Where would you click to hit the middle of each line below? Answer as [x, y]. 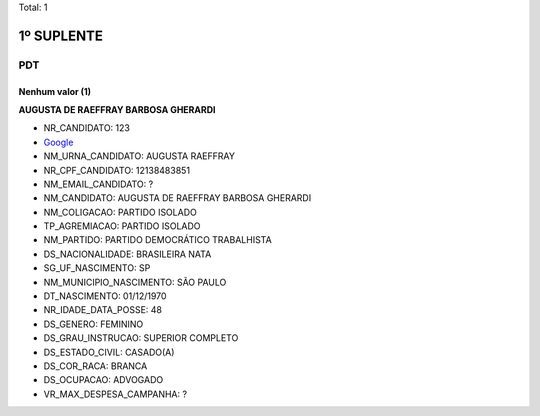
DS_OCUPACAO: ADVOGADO [103, 380]
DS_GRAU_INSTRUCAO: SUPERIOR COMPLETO [141, 338]
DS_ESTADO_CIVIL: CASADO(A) [109, 352]
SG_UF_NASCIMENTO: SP [97, 268]
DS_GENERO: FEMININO [93, 324]
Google [58, 142]
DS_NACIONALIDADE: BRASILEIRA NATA [127, 254]
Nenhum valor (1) [55, 91]
